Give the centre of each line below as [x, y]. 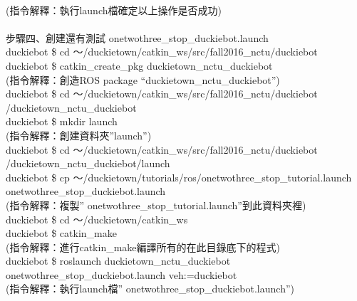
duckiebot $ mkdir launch [62, 121]
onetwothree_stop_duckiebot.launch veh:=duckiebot [121, 274]
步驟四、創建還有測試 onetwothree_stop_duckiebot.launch [137, 37]
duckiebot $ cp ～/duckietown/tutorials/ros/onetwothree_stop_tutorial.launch [179, 177]
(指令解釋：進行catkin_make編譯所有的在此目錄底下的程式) [143, 247]
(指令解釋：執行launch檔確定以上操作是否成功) [114, 10]
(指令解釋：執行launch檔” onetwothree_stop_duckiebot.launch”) [150, 289]
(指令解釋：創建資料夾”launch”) [79, 135]
